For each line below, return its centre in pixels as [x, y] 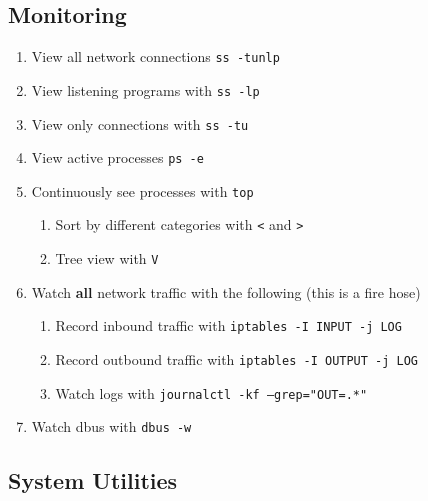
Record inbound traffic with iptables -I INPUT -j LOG [228, 325]
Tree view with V [107, 258]
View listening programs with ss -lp [145, 89]
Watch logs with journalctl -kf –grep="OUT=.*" [211, 392]
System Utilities [93, 480]
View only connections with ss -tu [140, 123]
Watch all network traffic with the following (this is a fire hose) [226, 291]
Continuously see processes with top [142, 190]
